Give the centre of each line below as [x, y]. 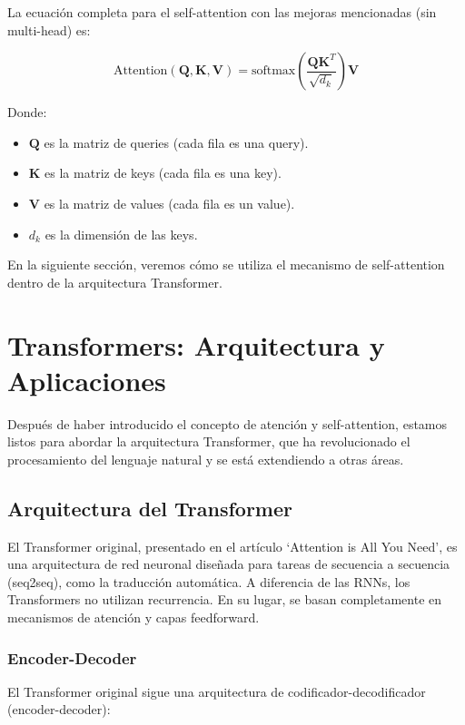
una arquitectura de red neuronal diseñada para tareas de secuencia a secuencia [229, 564]
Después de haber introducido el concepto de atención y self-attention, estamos [228, 423]
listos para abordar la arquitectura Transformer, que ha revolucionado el [209, 441]
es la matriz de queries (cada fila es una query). [176, 142]
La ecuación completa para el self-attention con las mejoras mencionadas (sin [222, 12]
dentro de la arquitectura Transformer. [115, 282]
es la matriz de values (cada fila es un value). [169, 203]
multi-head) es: [49, 29]
